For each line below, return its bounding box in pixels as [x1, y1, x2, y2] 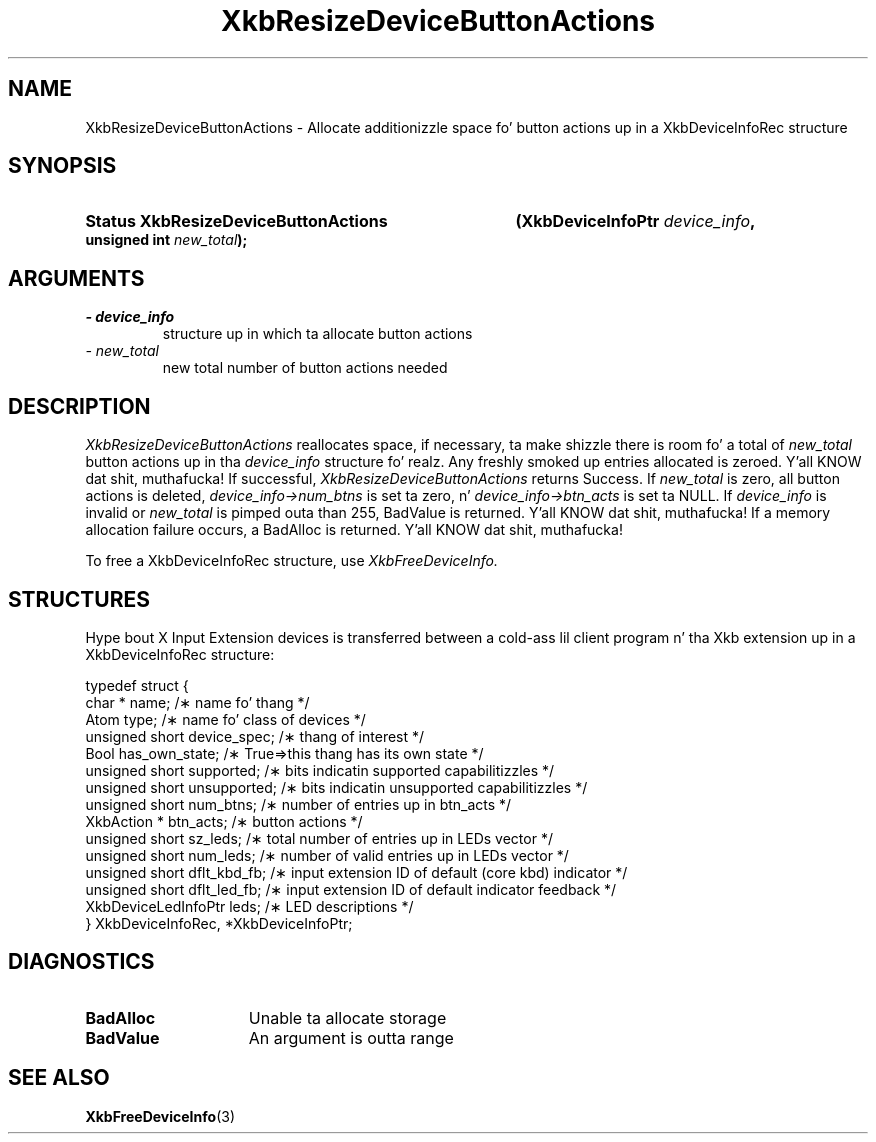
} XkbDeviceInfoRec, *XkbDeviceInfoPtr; [85, 914, 353, 932]
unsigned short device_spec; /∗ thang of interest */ [85, 727, 425, 745]
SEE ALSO [8, 1065, 110, 1091]
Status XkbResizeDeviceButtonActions [85, 211, 388, 232]
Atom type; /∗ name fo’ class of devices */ [85, 710, 366, 728]
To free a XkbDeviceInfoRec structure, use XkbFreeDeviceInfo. [85, 552, 498, 570]
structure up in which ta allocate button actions [162, 325, 473, 343]
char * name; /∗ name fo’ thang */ [85, 693, 310, 711]
